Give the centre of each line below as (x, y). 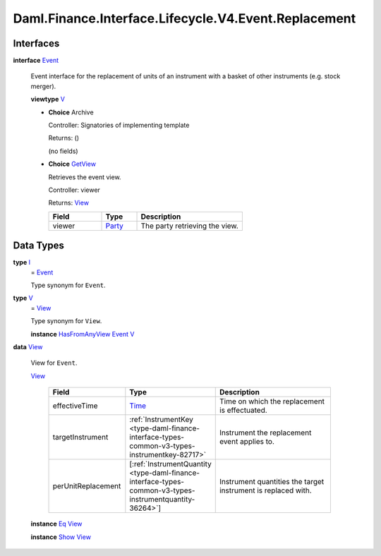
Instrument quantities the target (272, 482)
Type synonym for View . (66, 321)
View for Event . (54, 363)
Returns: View (69, 203)
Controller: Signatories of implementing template (119, 125)
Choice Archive (71, 112)
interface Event (36, 61)
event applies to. (247, 442)
